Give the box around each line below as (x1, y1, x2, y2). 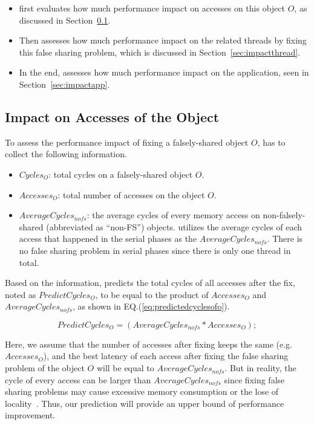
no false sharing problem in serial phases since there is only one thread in (19, 244, 291, 256)
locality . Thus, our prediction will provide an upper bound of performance (5, 397, 284, 409)
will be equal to (96, 362, 154, 374)
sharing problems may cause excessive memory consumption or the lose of (5, 385, 279, 398)
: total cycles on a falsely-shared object (48, 167, 193, 180)
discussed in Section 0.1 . (19, 13, 111, 26)
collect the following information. (5, 148, 127, 160)
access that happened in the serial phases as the (19, 232, 197, 245)
